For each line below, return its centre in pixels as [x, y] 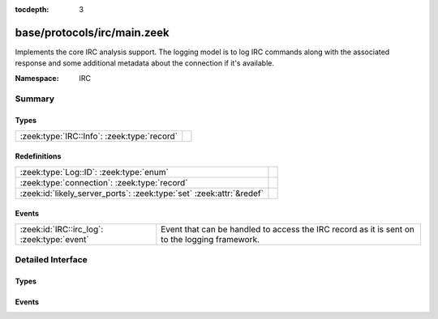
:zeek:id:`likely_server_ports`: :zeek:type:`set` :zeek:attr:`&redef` [142, 193]
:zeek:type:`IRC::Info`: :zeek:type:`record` [99, 136]
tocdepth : [32, 9]
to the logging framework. [210, 239]
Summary [35, 99]
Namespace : [37, 78]
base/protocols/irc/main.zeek [92, 32]
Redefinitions [38, 156]
